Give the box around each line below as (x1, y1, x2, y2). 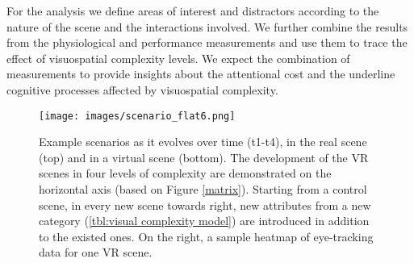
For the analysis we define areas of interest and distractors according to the (6, 2, 379, 19)
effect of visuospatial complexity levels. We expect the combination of (6, 49, 350, 66)
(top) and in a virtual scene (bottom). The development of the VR (39, 148, 369, 165)
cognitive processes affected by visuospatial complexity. (6, 81, 278, 98)
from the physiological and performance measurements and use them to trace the (6, 34, 408, 51)
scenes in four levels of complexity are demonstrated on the (39, 165, 332, 182)
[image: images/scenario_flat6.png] (39, 110, 236, 122)
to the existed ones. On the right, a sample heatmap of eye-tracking (39, 228, 374, 244)
